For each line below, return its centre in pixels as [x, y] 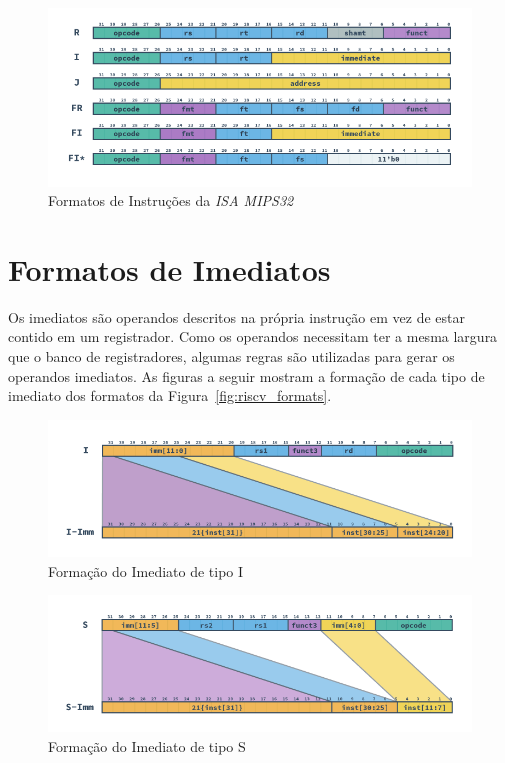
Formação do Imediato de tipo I [146, 570]
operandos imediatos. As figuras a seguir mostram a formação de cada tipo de [246, 375]
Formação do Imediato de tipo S [147, 745]
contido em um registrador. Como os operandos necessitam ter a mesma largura [253, 336]
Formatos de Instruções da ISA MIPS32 [171, 200]
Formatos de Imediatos [169, 268]
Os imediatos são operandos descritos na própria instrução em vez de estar [236, 316]
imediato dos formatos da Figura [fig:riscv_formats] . [170, 395]
